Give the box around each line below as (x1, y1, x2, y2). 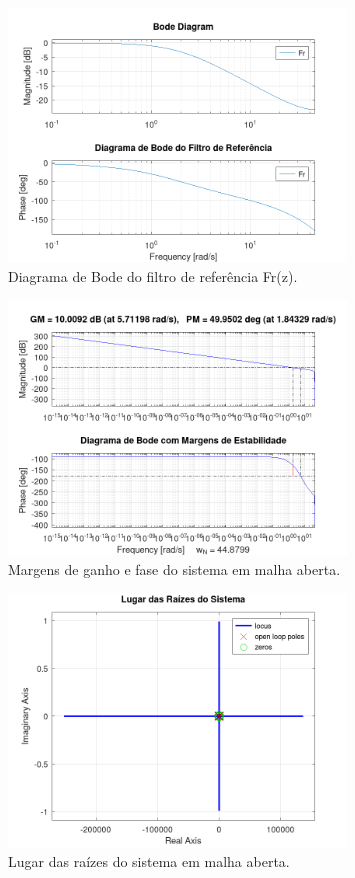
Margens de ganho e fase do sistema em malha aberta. (8, 558, 341, 579)
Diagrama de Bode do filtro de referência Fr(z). (8, 265, 298, 286)
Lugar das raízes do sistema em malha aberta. (8, 851, 290, 872)
